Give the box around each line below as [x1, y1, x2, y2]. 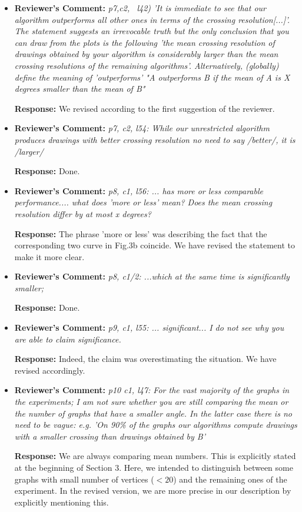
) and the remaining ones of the [173, 473, 287, 485]
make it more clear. [14, 250, 85, 262]
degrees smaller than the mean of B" [14, 82, 145, 95]
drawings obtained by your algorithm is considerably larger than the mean [14, 48, 278, 60]
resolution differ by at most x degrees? [14, 207, 151, 220]
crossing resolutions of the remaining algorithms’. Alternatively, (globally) [14, 59, 279, 71]
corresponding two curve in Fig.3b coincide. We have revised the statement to [14, 239, 295, 251]
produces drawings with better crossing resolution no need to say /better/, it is [14, 133, 296, 145]
